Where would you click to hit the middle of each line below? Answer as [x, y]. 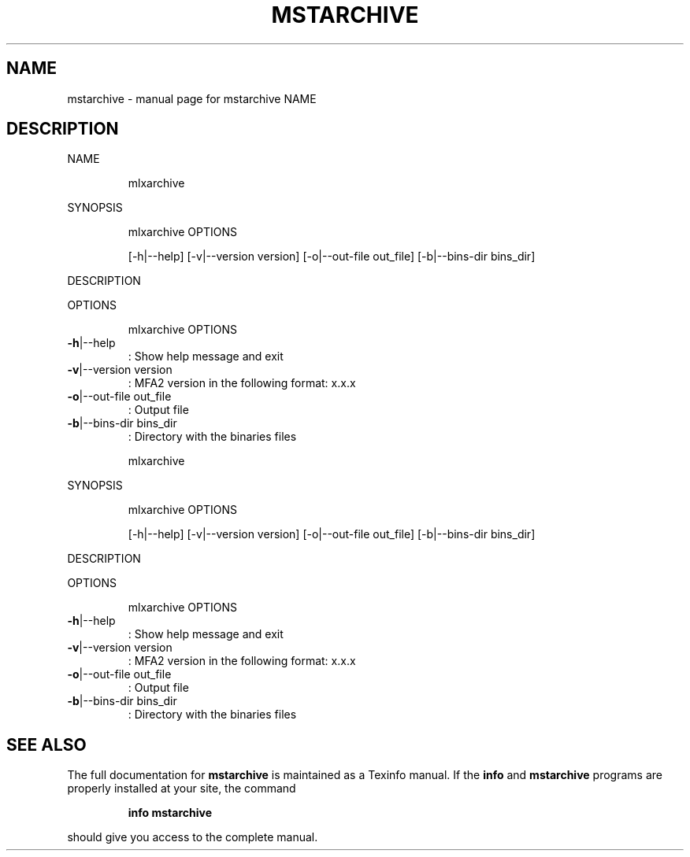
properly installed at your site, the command [182, 789]
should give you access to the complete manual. [193, 837]
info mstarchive [170, 813]
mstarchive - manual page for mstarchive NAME [192, 98]
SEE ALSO [46, 744]
